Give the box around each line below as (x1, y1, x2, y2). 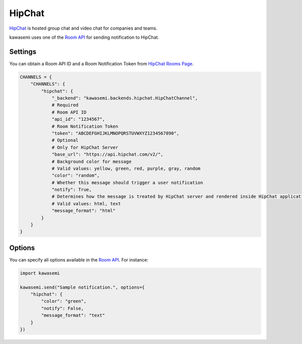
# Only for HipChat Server (51, 144, 118, 150)
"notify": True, (51, 187, 92, 193)
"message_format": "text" (41, 312, 105, 318)
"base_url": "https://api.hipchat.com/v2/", (51, 151, 164, 157)
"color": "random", (51, 173, 100, 179)
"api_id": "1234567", (51, 116, 105, 122)
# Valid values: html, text (51, 201, 121, 206)
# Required (51, 102, 79, 108)
